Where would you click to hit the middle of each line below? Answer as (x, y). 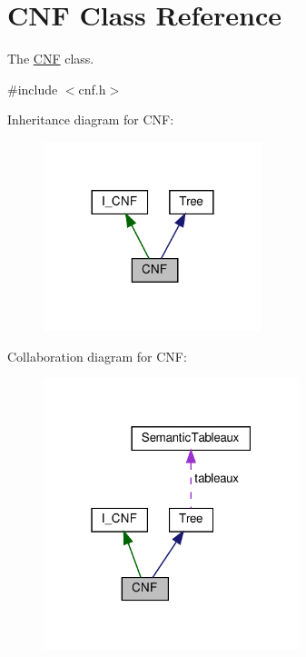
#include (33, 89)
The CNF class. (51, 59)
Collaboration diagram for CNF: (97, 356)
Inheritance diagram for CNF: (91, 119)
